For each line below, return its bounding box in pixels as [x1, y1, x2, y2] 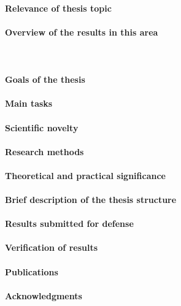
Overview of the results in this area [5, 25, 158, 38]
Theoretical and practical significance [5, 169, 166, 182]
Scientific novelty [5, 121, 79, 134]
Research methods [5, 145, 84, 158]
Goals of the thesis [5, 73, 85, 86]
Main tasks [5, 97, 53, 110]
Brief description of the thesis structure [5, 193, 177, 206]
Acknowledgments [5, 289, 82, 302]
